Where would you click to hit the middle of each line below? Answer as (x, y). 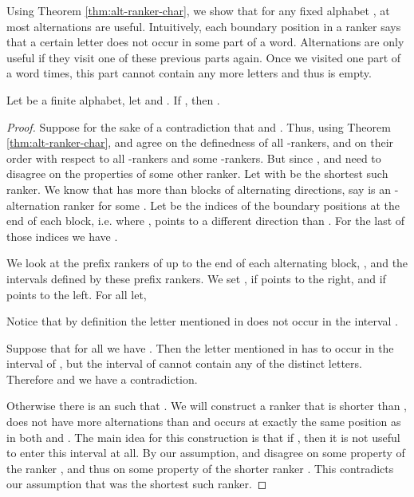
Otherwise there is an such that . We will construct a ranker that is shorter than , (207, 406)
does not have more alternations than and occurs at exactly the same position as (204, 422)
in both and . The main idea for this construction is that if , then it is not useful (203, 437)
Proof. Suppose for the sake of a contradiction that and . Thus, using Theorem (199, 126)
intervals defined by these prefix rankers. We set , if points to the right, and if (196, 278)
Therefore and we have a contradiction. (102, 379)
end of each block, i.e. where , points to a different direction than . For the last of (206, 221)
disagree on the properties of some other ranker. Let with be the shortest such (197, 174)
